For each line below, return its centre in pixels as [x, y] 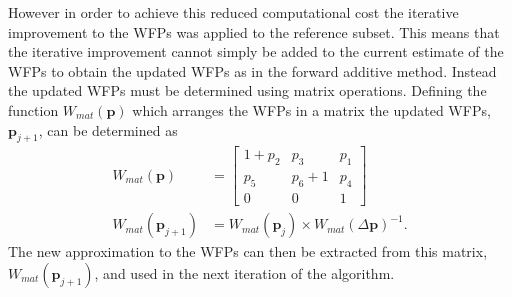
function [33, 109]
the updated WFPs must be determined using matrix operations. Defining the [247, 90]
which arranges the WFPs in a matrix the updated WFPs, [311, 109]
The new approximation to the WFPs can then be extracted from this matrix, [248, 251]
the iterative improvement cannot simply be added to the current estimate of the [256, 51]
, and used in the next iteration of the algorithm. [244, 272]
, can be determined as [108, 129]
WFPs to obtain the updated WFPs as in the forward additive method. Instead [252, 70]
